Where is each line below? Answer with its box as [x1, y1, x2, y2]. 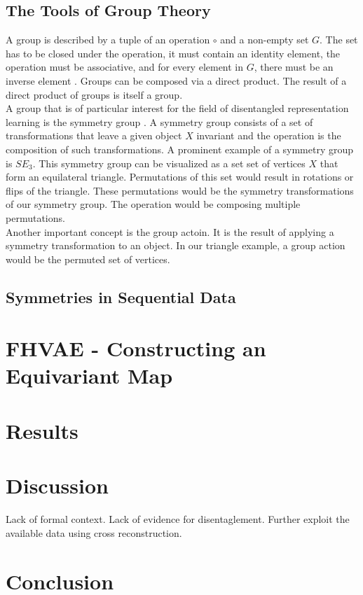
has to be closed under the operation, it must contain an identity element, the [6, 45, 341, 60]
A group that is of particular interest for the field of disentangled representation [6, 101, 349, 115]
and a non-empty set [220, 32, 309, 47]
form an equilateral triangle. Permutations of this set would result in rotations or [6, 169, 354, 184]
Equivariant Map [6, 361, 173, 390]
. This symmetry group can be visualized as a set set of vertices [32, 155, 306, 170]
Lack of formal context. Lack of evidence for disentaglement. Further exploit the [6, 512, 350, 526]
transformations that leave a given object [6, 128, 182, 143]
